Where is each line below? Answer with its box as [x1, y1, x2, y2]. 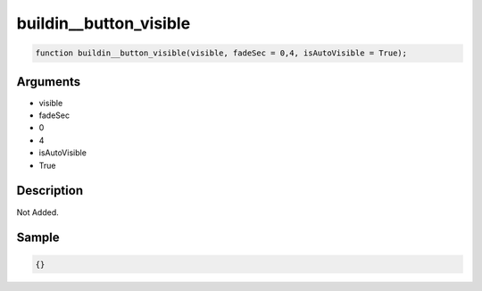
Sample [16, 230, 60, 245]
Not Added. [16, 206, 60, 218]
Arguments [16, 74, 81, 89]
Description [16, 183, 84, 198]
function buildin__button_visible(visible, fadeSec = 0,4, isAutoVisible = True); [35, 48, 408, 58]
